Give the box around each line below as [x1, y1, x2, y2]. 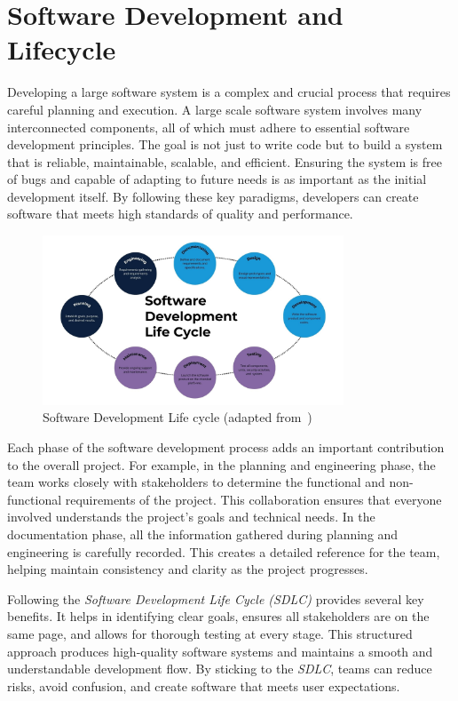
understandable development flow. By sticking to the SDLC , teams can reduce [7, 659, 432, 678]
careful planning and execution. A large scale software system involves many [7, 100, 422, 118]
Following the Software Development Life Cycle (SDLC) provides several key [7, 589, 424, 608]
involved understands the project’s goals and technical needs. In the [7, 507, 375, 526]
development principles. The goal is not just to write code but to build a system [7, 135, 443, 154]
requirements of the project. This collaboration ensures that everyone [65, 490, 442, 508]
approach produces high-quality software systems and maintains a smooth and [7, 641, 433, 660]
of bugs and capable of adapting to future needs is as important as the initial [7, 170, 427, 188]
